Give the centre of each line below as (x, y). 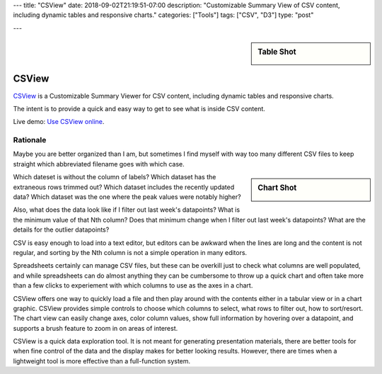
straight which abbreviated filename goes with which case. (99, 164)
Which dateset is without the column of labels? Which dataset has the (115, 177)
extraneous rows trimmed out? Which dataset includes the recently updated (124, 187)
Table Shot (277, 52)
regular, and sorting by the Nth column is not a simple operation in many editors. (130, 252)
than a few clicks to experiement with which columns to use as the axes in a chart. (133, 285)
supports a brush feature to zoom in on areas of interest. (95, 328)
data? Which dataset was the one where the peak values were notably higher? (127, 197)
